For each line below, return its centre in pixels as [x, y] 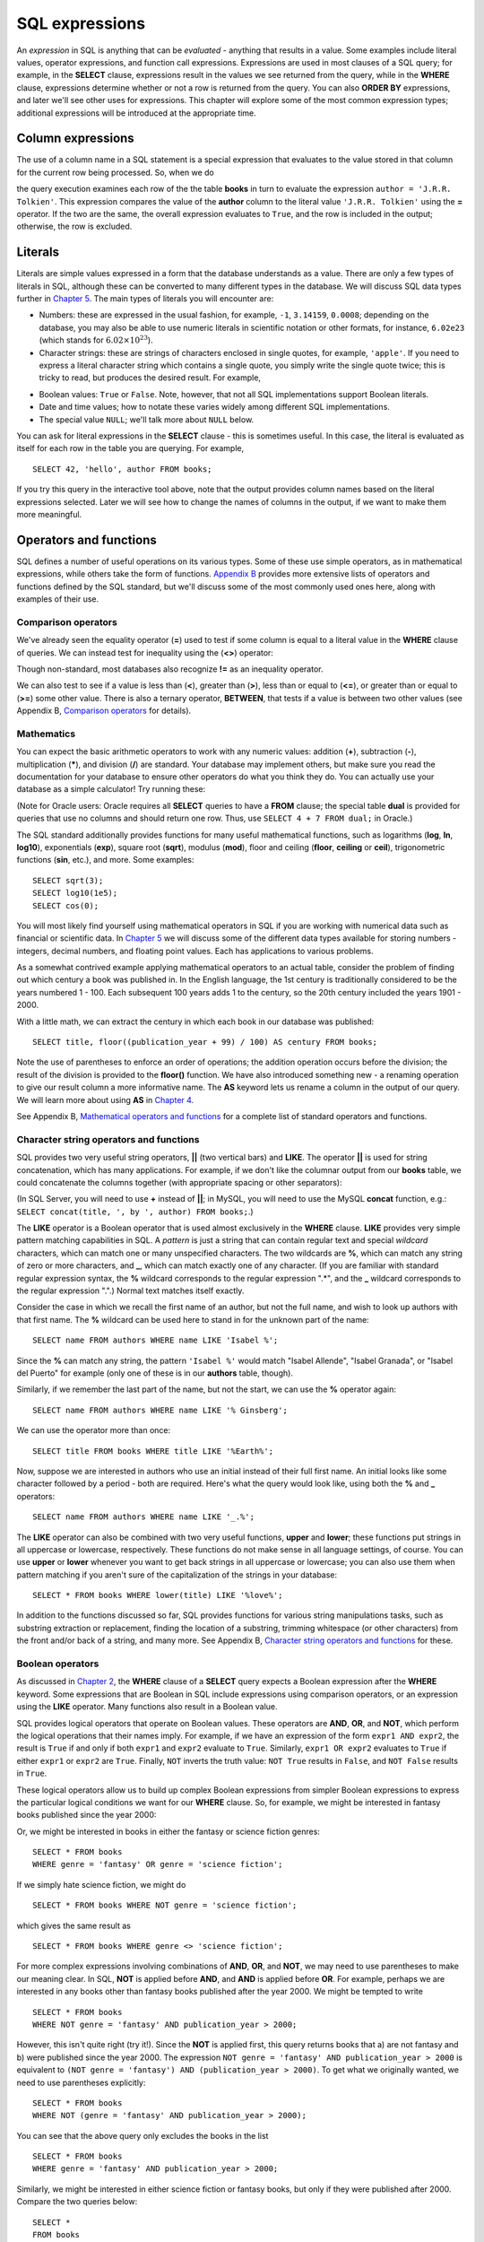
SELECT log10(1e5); [75, 893]
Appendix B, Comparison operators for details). [104, 711]
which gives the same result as [74, 1925]
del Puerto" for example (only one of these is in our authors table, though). [155, 1373]
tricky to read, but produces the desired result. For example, [150, 378]
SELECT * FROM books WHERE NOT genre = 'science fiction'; [165, 1905]
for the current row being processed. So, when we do [115, 172]
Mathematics [46, 734]
